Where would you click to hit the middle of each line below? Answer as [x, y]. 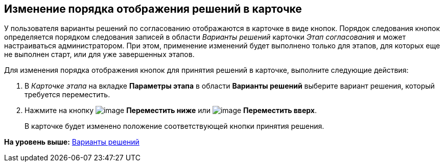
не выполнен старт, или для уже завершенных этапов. [99, 54]
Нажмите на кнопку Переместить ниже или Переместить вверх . [171, 110]
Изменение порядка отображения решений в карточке [153, 9]
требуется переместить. [67, 95]
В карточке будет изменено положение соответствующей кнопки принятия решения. [174, 126]
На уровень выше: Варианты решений [72, 142]
